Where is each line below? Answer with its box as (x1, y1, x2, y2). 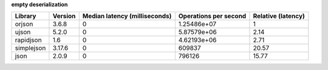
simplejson (15, 44, 46, 52)
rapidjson (15, 36, 42, 44)
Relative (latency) (253, 12, 305, 21)
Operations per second (178, 12, 247, 21)
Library (15, 12, 36, 21)
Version (52, 12, 76, 21)
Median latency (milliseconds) (82, 12, 172, 21)
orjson (15, 20, 33, 29)
